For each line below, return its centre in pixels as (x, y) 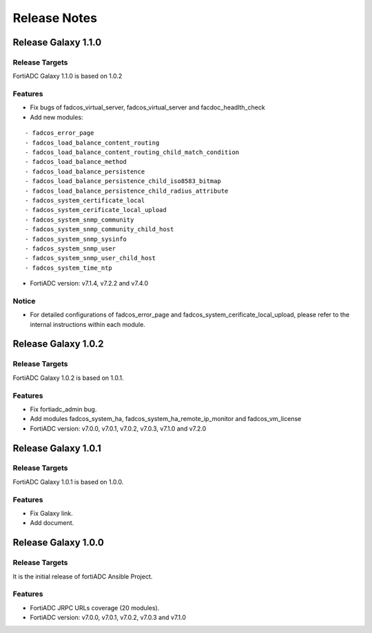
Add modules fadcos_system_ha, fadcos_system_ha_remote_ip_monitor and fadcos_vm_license (166, 419)
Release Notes (55, 18)
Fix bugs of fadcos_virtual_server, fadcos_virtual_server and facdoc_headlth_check (147, 107)
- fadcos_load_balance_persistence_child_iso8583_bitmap (123, 181)
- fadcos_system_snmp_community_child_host (100, 229)
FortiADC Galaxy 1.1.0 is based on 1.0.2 (68, 76)
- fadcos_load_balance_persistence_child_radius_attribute (127, 191)
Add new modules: (56, 117)
